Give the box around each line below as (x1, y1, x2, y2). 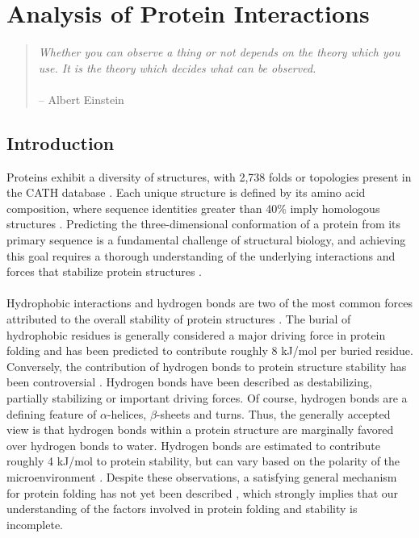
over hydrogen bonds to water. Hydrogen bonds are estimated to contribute (6, 436, 380, 453)
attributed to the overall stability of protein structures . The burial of (6, 311, 351, 327)
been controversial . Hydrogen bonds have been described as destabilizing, (6, 373, 372, 390)
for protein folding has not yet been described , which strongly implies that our (6, 484, 399, 501)
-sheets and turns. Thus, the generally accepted (156, 405, 391, 422)
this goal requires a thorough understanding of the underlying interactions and (6, 247, 396, 264)
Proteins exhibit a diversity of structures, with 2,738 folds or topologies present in (6, 168, 412, 185)
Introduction (6, 130, 115, 155)
